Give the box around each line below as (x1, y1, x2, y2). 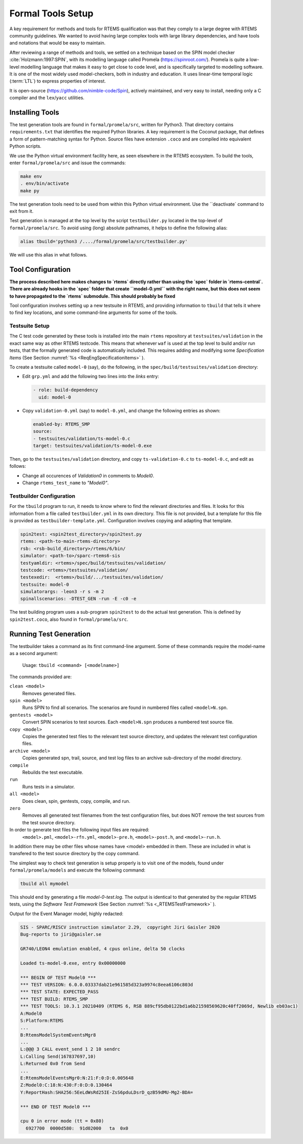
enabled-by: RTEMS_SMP (33, 421, 90, 427)
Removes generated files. (22, 690, 76, 696)
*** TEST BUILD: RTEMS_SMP (20, 996, 88, 1002)
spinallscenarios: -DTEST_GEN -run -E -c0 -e (20, 596, 137, 602)
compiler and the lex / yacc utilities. (9, 95, 84, 101)
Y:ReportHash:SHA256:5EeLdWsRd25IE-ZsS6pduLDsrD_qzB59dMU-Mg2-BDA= (20, 1089, 193, 1095)
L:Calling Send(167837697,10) (20, 1053, 96, 1059)
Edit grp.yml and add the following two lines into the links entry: (22, 373, 159, 380)
